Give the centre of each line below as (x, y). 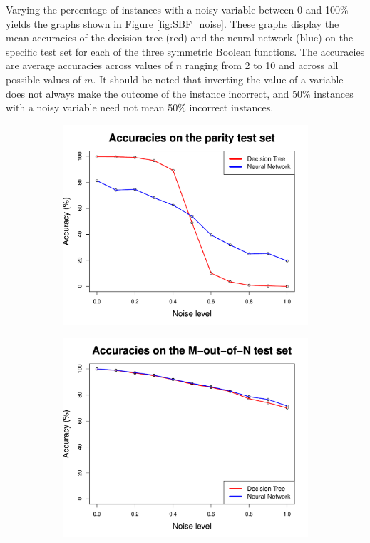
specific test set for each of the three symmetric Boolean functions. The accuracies (185, 51)
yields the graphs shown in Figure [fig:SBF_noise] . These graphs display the (173, 23)
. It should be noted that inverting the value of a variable (218, 79)
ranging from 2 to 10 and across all (262, 65)
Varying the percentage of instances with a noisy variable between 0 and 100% (177, 9)
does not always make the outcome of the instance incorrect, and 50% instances (180, 93)
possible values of (43, 79)
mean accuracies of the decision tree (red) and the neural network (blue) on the (180, 37)
